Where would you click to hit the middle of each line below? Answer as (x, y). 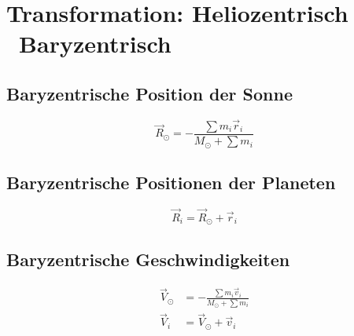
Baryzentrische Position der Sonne (149, 93)
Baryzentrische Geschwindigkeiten (148, 259)
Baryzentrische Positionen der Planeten (171, 182)
